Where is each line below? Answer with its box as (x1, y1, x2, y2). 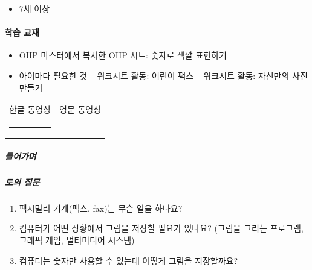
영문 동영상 (59, 102, 102, 115)
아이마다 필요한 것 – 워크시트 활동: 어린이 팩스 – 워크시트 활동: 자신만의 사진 (19, 69, 308, 81)
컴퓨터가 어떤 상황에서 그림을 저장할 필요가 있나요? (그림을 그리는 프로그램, (19, 222, 304, 234)
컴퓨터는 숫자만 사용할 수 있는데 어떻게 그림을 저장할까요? (19, 254, 238, 266)
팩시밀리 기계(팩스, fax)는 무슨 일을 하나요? (19, 201, 183, 214)
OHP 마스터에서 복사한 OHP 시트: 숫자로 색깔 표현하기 (19, 49, 227, 61)
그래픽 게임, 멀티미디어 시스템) (19, 233, 135, 246)
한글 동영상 (9, 102, 51, 115)
